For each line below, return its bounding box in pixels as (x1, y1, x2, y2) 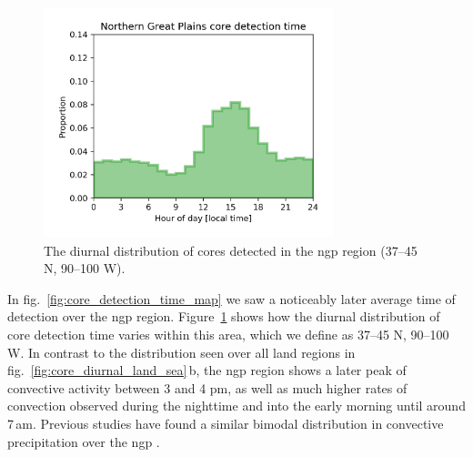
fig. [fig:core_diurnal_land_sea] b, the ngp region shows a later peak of (7, 361, 407, 380)
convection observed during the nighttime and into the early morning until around (7, 396, 466, 415)
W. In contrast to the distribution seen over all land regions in (7, 342, 356, 361)
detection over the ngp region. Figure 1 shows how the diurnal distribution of (7, 307, 440, 326)
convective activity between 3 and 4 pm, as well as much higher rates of (7, 378, 408, 397)
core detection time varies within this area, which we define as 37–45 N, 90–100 (7, 325, 449, 343)
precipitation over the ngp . (7, 432, 160, 451)
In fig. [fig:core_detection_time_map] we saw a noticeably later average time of (7, 289, 456, 308)
